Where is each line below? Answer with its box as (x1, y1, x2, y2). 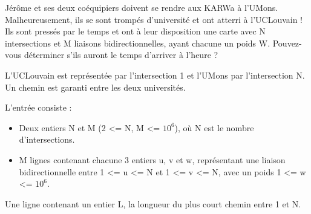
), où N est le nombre (174, 121, 254, 134)
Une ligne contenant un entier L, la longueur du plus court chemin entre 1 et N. (5, 197, 301, 210)
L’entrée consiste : (5, 101, 72, 114)
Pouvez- (272, 36, 302, 49)
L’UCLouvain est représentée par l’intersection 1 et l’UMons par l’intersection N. (5, 68, 305, 81)
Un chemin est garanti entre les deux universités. (5, 80, 186, 93)
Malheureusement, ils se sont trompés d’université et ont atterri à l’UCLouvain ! (5, 13, 303, 25)
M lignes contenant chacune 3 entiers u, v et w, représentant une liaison (19, 153, 286, 166)
